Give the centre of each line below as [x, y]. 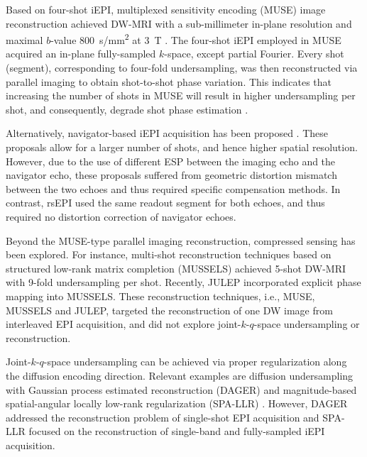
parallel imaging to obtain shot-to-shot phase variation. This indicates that [169, 81]
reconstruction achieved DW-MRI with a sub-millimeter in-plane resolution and [179, 23]
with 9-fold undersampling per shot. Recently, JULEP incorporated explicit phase [183, 282]
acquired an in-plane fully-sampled [81, 54]
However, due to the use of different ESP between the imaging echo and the [171, 161]
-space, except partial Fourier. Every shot [254, 54]
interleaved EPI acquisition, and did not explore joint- [124, 324]
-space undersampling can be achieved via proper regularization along [195, 362]
